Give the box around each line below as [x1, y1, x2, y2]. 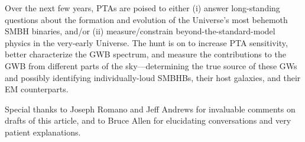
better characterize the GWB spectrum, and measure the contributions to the [5, 48, 286, 60]
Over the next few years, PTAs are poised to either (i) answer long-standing [5, 2, 280, 14]
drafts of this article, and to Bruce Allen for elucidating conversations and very [5, 114, 291, 127]
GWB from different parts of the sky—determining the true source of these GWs [5, 59, 297, 72]
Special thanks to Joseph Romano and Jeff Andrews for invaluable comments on [5, 102, 296, 115]
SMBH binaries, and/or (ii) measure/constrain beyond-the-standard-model [5, 25, 275, 37]
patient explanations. [5, 125, 81, 138]
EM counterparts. [5, 83, 69, 95]
